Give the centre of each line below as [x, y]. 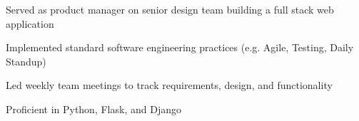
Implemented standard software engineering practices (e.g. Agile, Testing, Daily [180, 47]
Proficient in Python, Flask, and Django [93, 109]
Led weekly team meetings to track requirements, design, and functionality [169, 85]
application [30, 23]
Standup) [26, 61]
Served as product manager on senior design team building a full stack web [170, 9]
